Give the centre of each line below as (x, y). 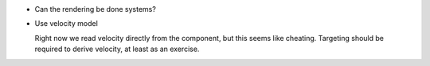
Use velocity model (66, 24)
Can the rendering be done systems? (96, 9)
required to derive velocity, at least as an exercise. (117, 49)
